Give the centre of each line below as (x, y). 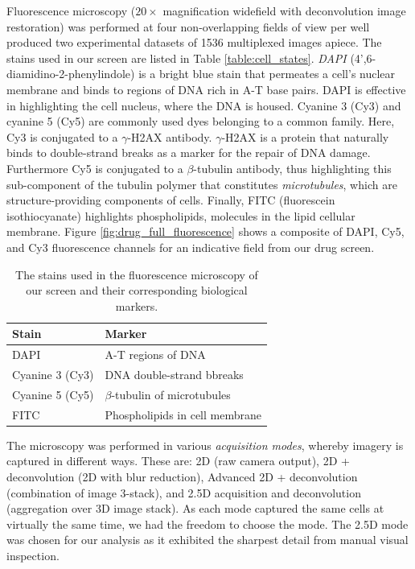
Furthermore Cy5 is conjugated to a (95, 168)
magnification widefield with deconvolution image (284, 10)
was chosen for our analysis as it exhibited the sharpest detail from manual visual (207, 540)
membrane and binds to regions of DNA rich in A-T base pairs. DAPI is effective (206, 89)
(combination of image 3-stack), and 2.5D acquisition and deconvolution (184, 492)
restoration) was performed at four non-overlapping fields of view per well (188, 26)
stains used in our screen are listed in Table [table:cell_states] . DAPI (177, 58)
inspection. (33, 555)
